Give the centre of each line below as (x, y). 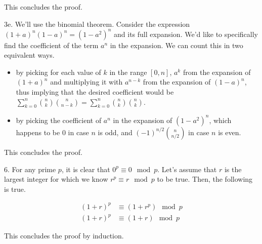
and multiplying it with (86, 82)
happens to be (38, 132)
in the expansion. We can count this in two (177, 45)
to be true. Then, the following (205, 179)
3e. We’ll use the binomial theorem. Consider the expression (97, 24)
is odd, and (115, 132)
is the (233, 169)
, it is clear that (86, 169)
